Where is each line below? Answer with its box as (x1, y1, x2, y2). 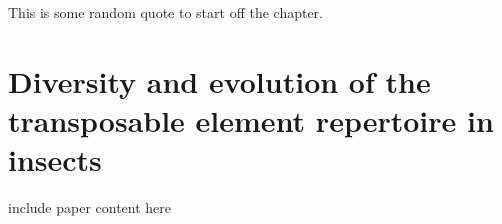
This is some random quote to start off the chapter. (8, 2, 323, 22)
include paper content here (8, 197, 172, 218)
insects (8, 139, 102, 180)
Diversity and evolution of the (8, 60, 431, 101)
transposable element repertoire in (8, 99, 494, 140)
